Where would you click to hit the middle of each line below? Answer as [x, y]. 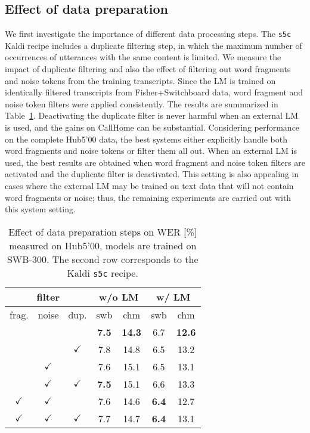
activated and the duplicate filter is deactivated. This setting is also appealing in [152, 174]
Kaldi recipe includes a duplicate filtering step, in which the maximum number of [154, 45]
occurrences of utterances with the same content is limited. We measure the [143, 57]
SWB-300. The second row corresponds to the [103, 259]
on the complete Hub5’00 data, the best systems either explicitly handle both [146, 139]
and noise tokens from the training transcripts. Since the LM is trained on [140, 80]
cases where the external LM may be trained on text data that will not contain [149, 185]
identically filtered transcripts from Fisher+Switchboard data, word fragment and [154, 92]
